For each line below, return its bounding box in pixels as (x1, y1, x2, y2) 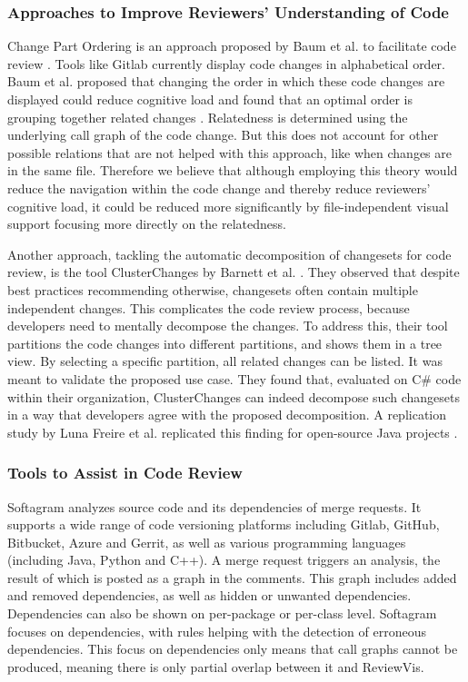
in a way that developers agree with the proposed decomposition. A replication (7, 405, 446, 424)
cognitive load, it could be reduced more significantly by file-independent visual (7, 196, 449, 215)
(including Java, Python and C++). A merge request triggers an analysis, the (7, 550, 441, 569)
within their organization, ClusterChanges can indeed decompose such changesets (7, 387, 460, 406)
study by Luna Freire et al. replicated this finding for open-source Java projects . (7, 422, 458, 441)
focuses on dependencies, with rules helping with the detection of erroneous (7, 621, 426, 640)
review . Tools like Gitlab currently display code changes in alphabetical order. (7, 54, 446, 73)
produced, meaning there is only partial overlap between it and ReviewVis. (7, 657, 424, 676)
